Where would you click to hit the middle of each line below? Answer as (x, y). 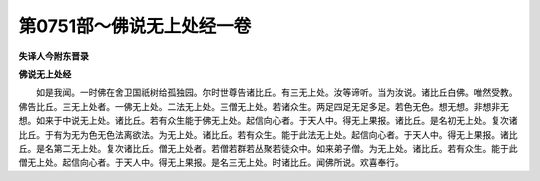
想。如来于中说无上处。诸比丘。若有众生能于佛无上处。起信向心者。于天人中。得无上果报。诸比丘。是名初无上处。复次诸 (268, 121)
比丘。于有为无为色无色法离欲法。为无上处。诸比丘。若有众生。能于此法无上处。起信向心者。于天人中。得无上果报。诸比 (268, 134)
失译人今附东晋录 (53, 56)
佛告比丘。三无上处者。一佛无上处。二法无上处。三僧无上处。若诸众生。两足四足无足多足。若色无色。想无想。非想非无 (263, 106)
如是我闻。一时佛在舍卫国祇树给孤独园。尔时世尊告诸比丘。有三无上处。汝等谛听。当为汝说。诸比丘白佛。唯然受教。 (276, 92)
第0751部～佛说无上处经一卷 (135, 26)
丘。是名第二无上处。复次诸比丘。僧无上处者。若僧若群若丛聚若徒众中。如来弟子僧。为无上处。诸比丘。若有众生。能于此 (268, 148)
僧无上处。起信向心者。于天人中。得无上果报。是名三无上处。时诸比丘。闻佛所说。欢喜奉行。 (211, 162)
